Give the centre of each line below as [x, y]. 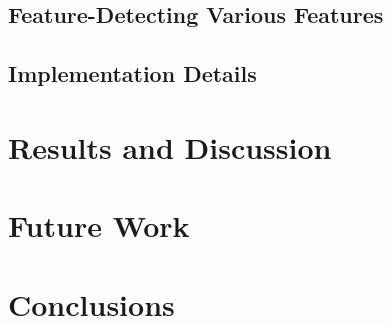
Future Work [99, 225]
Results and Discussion [170, 146]
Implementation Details [132, 73]
